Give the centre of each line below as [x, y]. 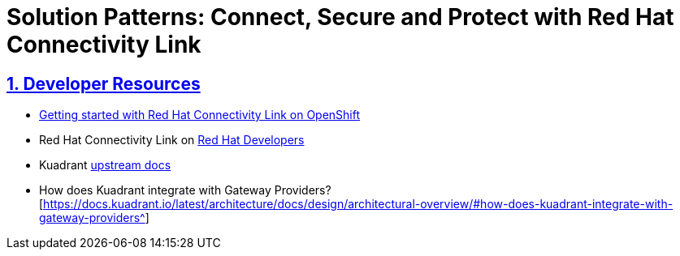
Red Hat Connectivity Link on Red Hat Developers [172, 140]
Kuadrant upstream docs [105, 165]
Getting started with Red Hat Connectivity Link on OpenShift [200, 115]
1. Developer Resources [104, 83]
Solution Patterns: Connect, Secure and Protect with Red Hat [340, 17]
